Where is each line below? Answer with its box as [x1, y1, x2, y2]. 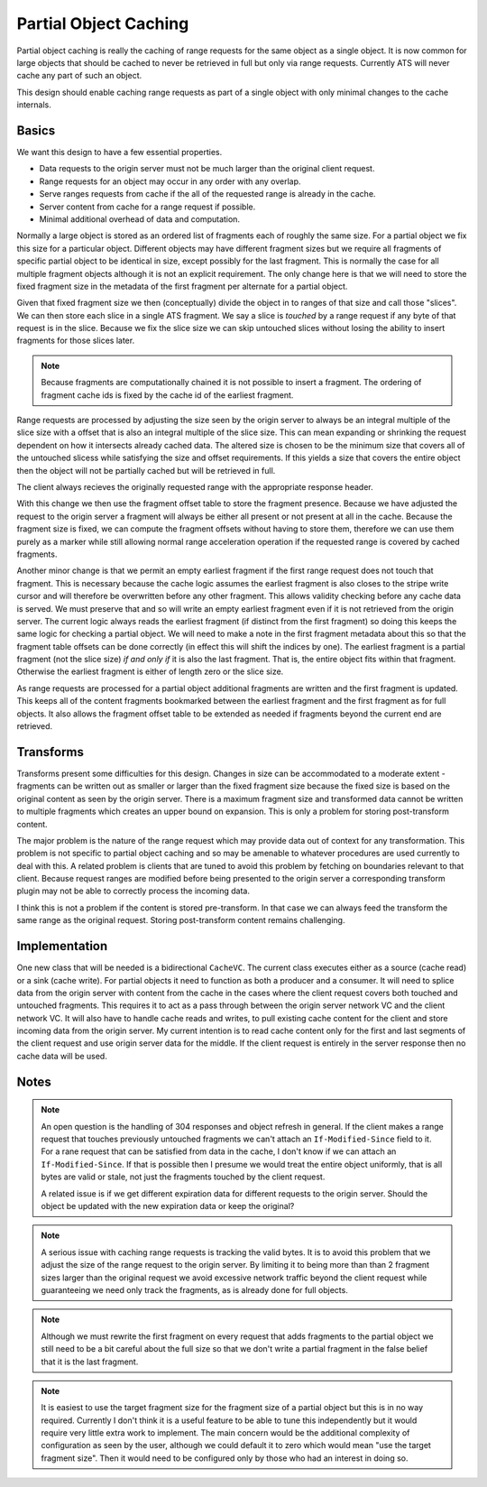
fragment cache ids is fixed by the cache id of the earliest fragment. [41, 389, 294, 401]
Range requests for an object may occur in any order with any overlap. [39, 176, 301, 187]
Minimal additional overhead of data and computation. [39, 213, 241, 225]
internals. [16, 99, 51, 110]
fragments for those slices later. [16, 335, 135, 346]
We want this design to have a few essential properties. [16, 147, 223, 158]
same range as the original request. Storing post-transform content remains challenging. [16, 915, 345, 926]
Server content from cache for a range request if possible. [39, 201, 256, 212]
